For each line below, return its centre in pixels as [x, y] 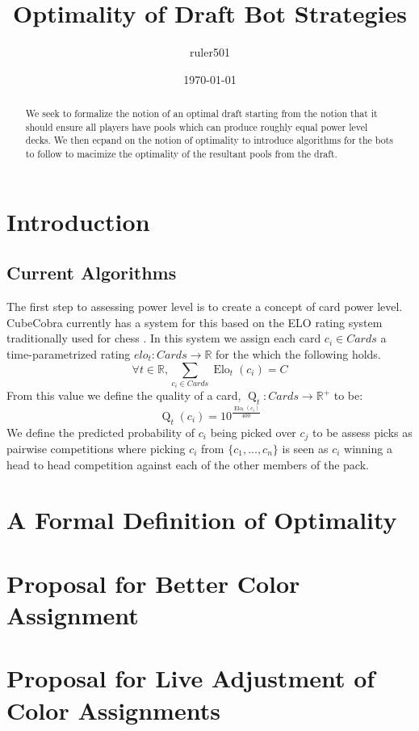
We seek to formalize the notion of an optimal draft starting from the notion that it [201, 113]
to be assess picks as [362, 432]
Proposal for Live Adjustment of [191, 678]
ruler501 [210, 52]
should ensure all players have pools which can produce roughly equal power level [197, 126]
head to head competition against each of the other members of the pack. [188, 464]
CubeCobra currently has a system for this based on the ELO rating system [195, 322]
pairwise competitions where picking [96, 449]
